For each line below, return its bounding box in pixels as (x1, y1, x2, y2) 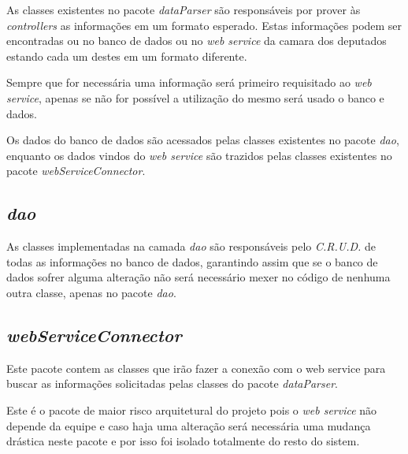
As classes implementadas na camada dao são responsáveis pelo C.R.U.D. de (6, 238, 376, 255)
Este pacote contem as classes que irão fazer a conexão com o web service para (6, 359, 386, 376)
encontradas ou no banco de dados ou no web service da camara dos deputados (6, 32, 387, 49)
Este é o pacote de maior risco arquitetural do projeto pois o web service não (6, 401, 377, 418)
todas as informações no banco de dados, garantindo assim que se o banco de (6, 253, 378, 270)
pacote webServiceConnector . (6, 162, 146, 179)
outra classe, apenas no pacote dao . (6, 284, 176, 300)
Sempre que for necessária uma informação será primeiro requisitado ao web (6, 74, 372, 91)
